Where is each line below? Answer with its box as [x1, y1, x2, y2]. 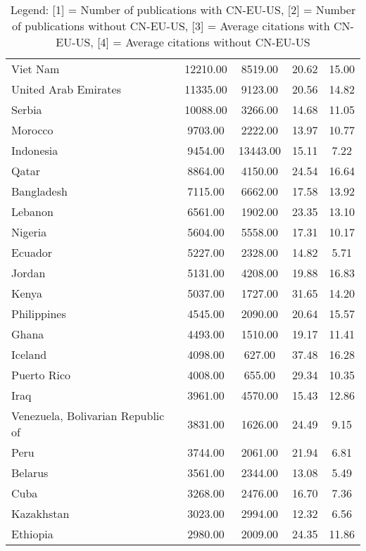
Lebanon [11, 203, 53, 220]
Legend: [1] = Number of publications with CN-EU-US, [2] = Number [10, 1, 356, 18]
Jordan [11, 265, 46, 281]
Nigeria [11, 224, 47, 240]
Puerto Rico [11, 367, 71, 383]
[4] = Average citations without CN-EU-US [97, 34, 310, 50]
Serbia [11, 101, 42, 118]
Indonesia [11, 142, 58, 158]
